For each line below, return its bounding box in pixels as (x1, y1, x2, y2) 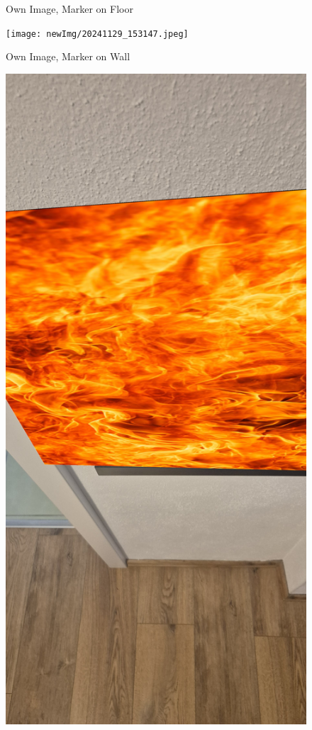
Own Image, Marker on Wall (6, 49, 130, 64)
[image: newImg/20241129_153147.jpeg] (6, 28, 189, 39)
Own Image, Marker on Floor (6, 1, 133, 16)
